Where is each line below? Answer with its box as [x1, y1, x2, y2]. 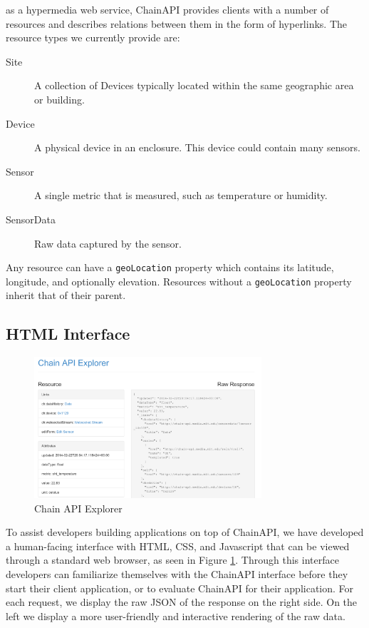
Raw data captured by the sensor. [34, 235, 182, 250]
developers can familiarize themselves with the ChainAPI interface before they [6, 566, 348, 581]
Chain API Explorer [34, 500, 123, 515]
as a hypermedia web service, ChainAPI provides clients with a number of [6, 2, 329, 16]
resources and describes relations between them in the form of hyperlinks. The [6, 16, 348, 31]
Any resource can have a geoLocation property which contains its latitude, [6, 260, 334, 275]
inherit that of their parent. [6, 288, 126, 303]
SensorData [6, 211, 56, 226]
